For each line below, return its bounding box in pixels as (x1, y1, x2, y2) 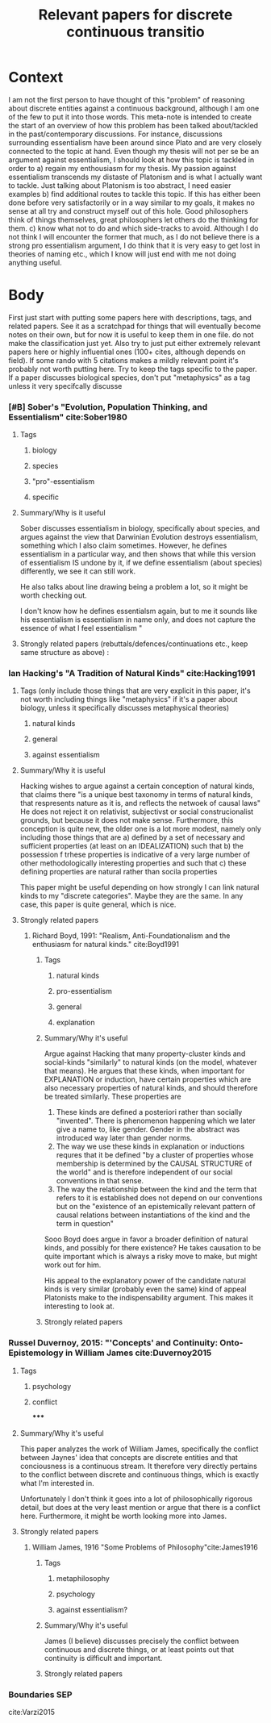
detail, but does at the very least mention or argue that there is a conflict (19, 1502, 261, 1512)
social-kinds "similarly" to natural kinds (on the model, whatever (44, 1058, 257, 1067)
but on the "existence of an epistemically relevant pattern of (56, 1202, 256, 1212)
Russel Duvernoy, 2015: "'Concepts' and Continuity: (8, 1337, 219, 1349)
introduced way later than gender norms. (56, 1133, 193, 1143)
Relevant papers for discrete (38, 6, 233, 24)
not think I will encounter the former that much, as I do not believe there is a (8, 232, 260, 241)
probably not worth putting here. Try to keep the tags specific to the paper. (8, 364, 257, 373)
